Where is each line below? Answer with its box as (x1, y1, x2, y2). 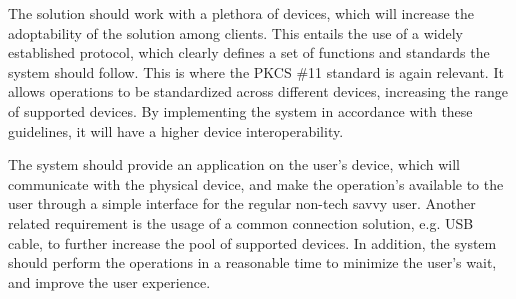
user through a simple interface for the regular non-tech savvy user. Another (8, 193, 476, 214)
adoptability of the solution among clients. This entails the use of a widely (8, 22, 463, 43)
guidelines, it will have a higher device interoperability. (8, 120, 344, 141)
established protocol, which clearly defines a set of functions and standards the (8, 42, 490, 63)
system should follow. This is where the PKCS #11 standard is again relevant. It (8, 61, 504, 82)
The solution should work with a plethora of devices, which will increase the (8, 3, 474, 23)
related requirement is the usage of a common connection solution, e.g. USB (8, 212, 474, 233)
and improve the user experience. (8, 271, 211, 292)
